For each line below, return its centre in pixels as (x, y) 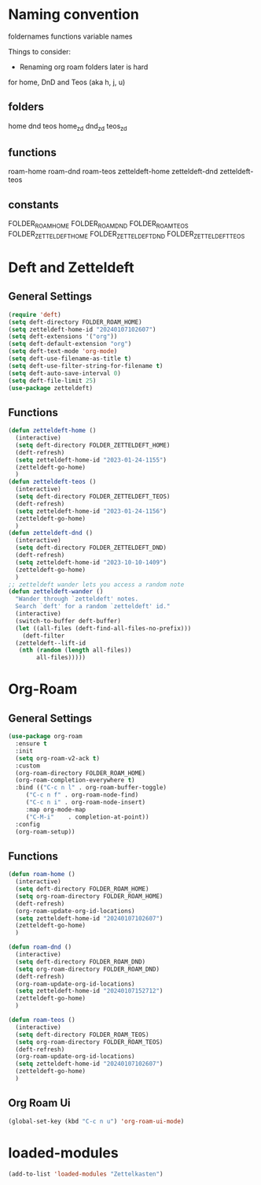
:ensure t (31, 744)
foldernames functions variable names (70, 36)
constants (33, 204)
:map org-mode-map (56, 809)
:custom (28, 766)
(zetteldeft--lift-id (51, 643)
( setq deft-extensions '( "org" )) (63, 336)
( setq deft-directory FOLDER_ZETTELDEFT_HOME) (93, 445)
